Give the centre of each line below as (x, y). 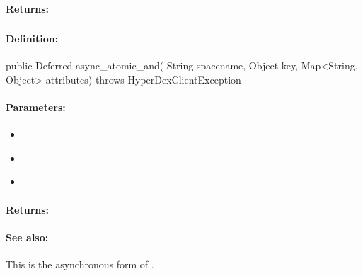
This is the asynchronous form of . (80, 264)
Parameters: (36, 107)
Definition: (32, 39)
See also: (27, 237)
